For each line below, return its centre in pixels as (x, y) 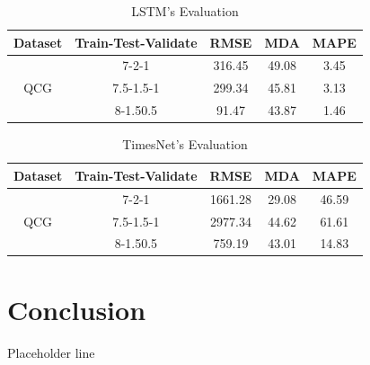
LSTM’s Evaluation (185, 11)
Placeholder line (51, 352)
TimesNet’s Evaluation (185, 144)
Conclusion (77, 309)
